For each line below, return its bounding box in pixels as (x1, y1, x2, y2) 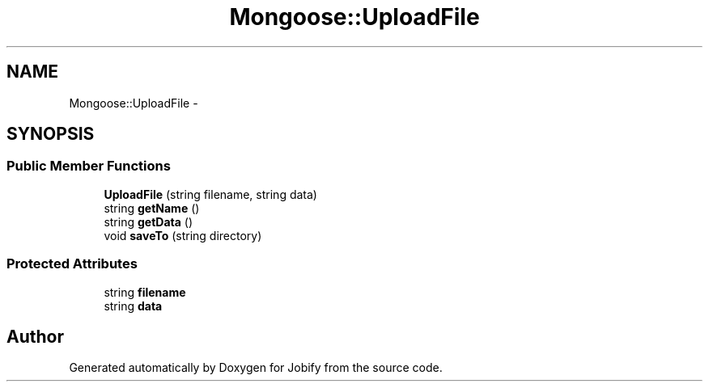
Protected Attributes (6, 255, 138, 272)
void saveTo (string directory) (104, 228, 262, 242)
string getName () (104, 200, 200, 215)
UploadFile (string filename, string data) (104, 187, 317, 201)
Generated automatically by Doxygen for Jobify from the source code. (69, 361, 443, 375)
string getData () (104, 214, 193, 229)
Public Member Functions (6, 158, 171, 175)
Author (6, 326, 64, 347)
